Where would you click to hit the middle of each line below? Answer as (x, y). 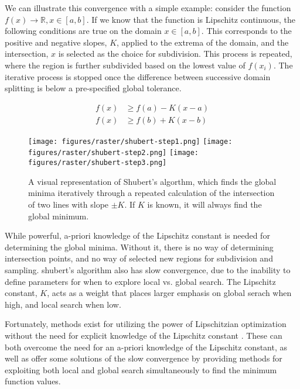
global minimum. (59, 216)
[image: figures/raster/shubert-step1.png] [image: (130, 141)
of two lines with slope (69, 204)
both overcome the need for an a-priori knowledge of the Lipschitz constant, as (146, 347)
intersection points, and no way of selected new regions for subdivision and (139, 258)
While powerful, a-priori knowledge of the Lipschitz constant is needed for (137, 235)
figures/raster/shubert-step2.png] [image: (114, 153)
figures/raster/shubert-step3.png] (98, 163)
